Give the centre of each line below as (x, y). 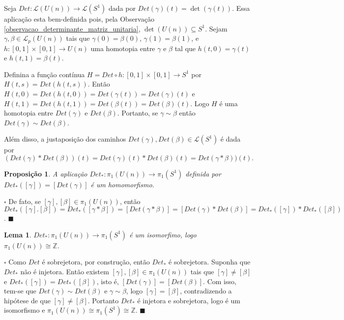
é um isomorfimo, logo (163, 234)
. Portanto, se (138, 113)
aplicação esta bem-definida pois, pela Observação (79, 19)
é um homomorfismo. (122, 184)
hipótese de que (27, 300)
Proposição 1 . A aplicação (46, 173)
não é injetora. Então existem (65, 271)
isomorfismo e (25, 310)
